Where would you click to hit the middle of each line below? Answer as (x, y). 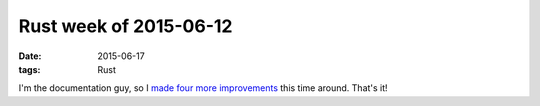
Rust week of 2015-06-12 (125, 26)
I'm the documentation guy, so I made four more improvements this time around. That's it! (203, 88)
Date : (30, 56)
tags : (29, 69)
